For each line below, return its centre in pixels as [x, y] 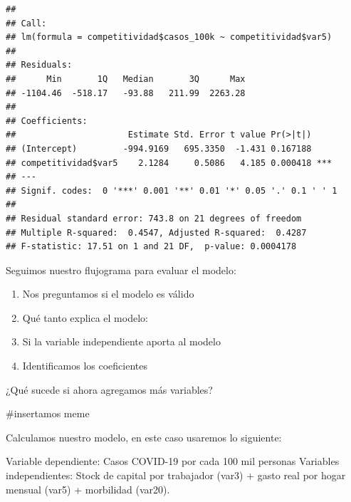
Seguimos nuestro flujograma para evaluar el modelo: [121, 270]
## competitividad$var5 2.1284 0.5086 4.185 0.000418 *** [169, 163]
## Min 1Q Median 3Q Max [126, 79]
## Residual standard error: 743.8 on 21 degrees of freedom [154, 218]
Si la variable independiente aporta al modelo [121, 341]
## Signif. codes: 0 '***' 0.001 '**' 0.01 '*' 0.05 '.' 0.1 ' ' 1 [172, 190]
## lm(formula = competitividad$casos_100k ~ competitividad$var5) [169, 37]
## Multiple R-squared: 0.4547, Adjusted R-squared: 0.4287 [156, 232]
